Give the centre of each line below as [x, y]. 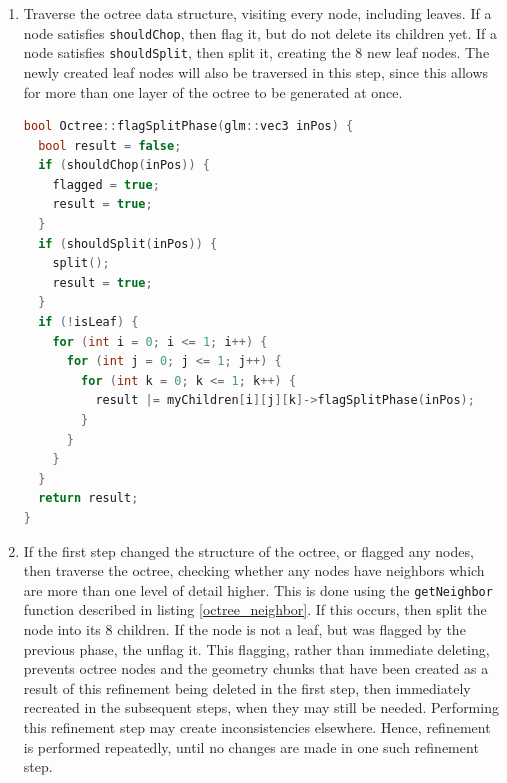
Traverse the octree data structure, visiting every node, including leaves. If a [257, 13]
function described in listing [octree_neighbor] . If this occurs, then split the [255, 609]
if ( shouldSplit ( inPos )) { [128, 243]
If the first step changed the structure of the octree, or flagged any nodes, [248, 550]
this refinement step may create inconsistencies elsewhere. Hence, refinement [257, 726]
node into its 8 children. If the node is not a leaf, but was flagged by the [244, 629]
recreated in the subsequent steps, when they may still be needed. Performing [261, 707]
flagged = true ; [106, 184]
